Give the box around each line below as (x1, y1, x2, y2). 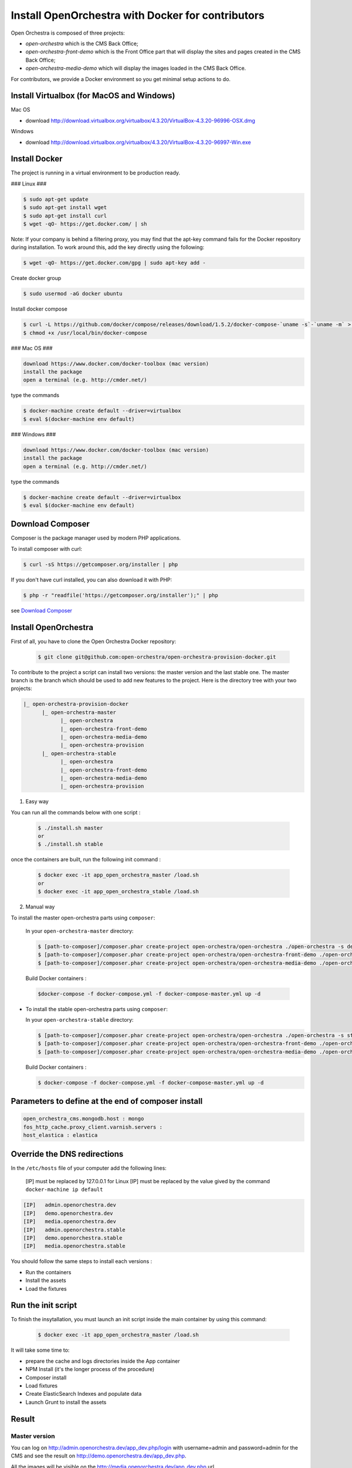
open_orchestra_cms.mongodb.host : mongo (23, 1116, 144, 1122)
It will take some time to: (11, 1346, 70, 1353)
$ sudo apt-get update (23, 196, 89, 203)
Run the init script (11, 1301, 77, 1311)
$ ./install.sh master (38, 824, 103, 831)
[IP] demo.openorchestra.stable (23, 1235, 123, 1241)
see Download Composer (11, 607, 73, 614)
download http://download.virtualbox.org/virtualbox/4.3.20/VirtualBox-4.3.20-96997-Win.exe (25, 139, 252, 146)
